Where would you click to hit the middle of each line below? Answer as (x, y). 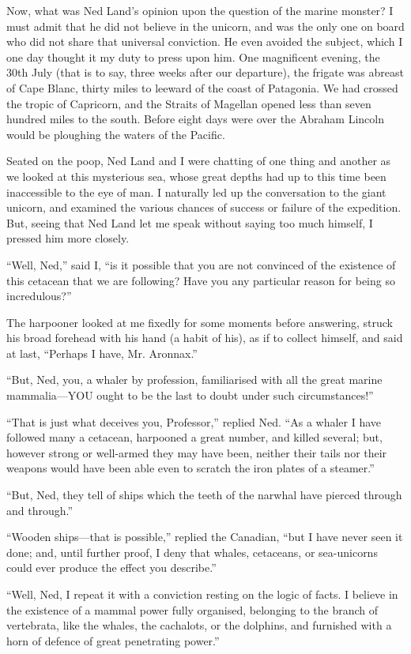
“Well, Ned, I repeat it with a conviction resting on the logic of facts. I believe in (202, 594)
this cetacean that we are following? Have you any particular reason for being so (201, 280)
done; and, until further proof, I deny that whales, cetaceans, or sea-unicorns (192, 552)
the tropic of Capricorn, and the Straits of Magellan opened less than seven (189, 103)
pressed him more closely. (68, 238)
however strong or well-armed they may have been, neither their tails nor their (197, 452)
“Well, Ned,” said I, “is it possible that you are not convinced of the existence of (201, 264)
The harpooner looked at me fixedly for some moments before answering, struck (200, 322)
